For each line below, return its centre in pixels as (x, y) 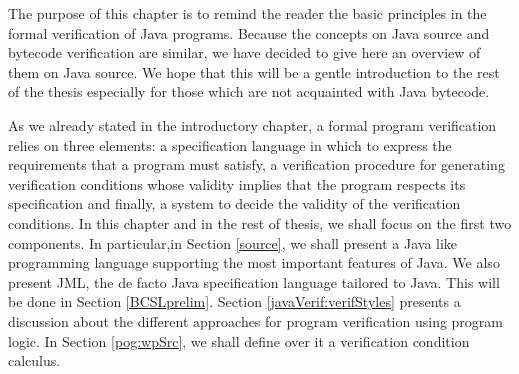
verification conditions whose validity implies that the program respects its (237, 183)
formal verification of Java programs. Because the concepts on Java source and (249, 32)
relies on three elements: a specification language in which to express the (230, 144)
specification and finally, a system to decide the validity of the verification (234, 203)
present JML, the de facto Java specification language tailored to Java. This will (254, 281)
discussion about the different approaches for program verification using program (256, 320)
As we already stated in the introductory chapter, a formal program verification (252, 124)
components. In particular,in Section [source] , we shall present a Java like (233, 242)
